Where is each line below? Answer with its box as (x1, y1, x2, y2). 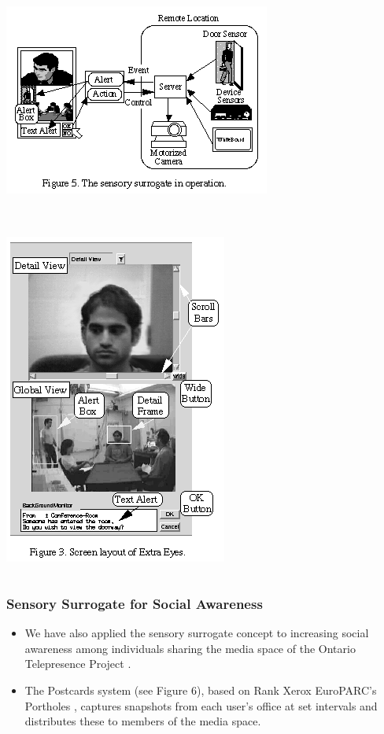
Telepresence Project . (24, 655, 131, 672)
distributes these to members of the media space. (24, 713, 261, 729)
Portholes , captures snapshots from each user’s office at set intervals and (24, 697, 378, 714)
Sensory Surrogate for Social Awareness (6, 593, 263, 613)
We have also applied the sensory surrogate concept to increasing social (24, 625, 369, 641)
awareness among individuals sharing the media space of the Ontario (24, 640, 356, 656)
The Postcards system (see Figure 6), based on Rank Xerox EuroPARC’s (24, 682, 377, 699)
